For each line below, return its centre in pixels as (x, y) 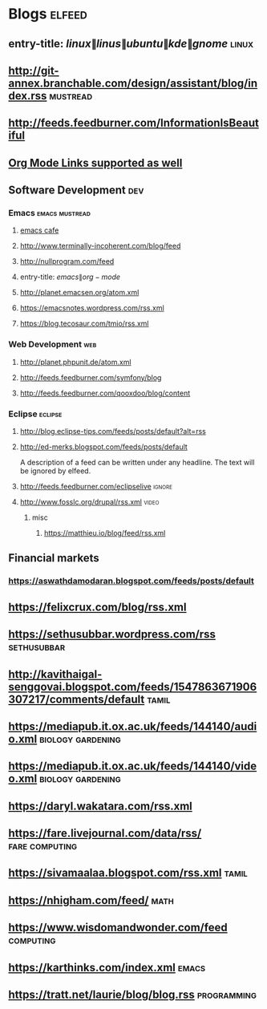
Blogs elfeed (48, 14)
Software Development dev (76, 190)
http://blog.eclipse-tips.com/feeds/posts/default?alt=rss (113, 432)
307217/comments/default (77, 699)
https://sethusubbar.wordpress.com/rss (112, 634)
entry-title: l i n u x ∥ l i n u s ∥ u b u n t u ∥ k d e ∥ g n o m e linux (131, 44)
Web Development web (53, 344)
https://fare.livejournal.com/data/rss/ (105, 834)
